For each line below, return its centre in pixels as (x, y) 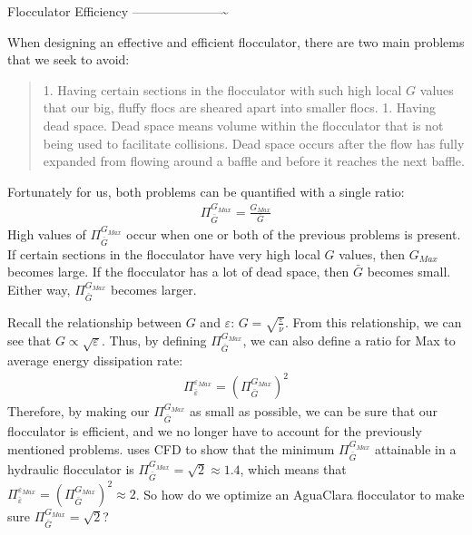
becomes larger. (153, 289)
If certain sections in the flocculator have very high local (164, 253)
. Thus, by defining (154, 340)
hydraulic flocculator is (71, 468)
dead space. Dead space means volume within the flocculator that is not (243, 125)
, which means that (293, 468)
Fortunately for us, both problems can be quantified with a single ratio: (206, 191)
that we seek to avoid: (69, 59)
